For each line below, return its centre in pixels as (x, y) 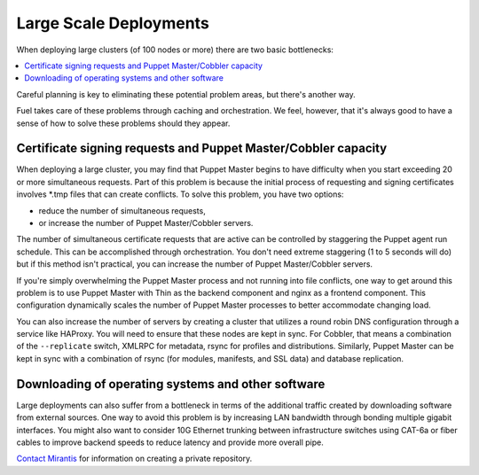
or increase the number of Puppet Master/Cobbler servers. (146, 222)
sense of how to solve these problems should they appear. (123, 123)
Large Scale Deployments (113, 23)
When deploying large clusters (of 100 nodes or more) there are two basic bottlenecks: (175, 50)
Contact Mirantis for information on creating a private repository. (134, 459)
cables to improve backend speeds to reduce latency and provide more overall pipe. (170, 442)
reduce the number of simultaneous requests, (122, 210)
